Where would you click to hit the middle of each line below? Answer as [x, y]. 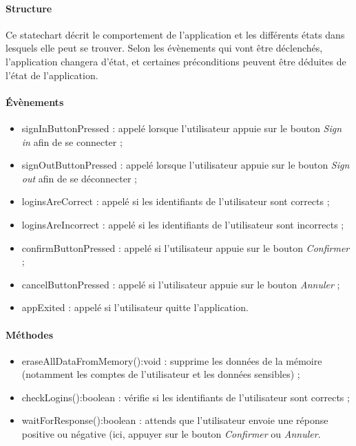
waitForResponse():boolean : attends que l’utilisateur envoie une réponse [175, 420]
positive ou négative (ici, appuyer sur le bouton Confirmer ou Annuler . [171, 434]
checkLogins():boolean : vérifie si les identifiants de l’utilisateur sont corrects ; [186, 397]
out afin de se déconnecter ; [79, 178]
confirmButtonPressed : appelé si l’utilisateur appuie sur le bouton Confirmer [186, 247]
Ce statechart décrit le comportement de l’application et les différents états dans [175, 34]
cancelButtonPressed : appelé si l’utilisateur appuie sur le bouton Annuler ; [181, 284]
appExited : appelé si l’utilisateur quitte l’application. [135, 307]
